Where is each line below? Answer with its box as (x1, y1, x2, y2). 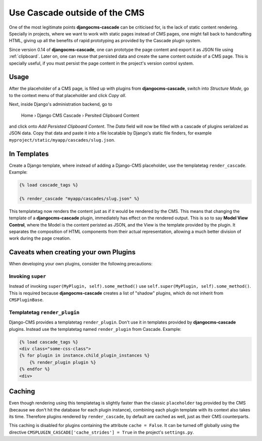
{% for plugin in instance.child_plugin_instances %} (19, 353, 150, 359)
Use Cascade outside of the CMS (9, 7, 145, 18)
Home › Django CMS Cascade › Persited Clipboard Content (21, 112, 139, 118)
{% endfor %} (19, 366, 50, 372)
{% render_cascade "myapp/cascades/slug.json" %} (19, 196, 140, 201)
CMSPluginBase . (9, 297, 44, 303)
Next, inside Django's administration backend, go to (9, 101, 113, 107)
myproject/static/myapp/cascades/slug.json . (9, 137, 115, 143)
